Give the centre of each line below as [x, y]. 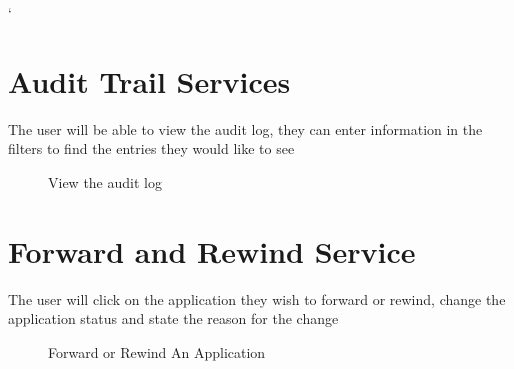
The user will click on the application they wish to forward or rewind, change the [257, 298]
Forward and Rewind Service [212, 250]
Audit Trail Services [149, 80]
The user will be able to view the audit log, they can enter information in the [245, 128]
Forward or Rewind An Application [157, 351]
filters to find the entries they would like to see [151, 148]
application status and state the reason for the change [173, 318]
